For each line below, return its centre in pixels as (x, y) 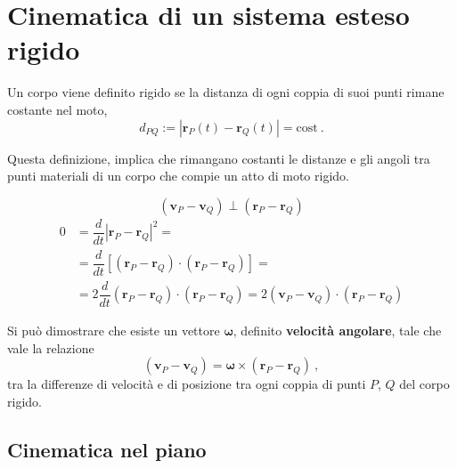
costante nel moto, (57, 109)
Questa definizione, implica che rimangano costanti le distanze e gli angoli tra (219, 158)
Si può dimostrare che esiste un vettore (114, 330)
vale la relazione (51, 347)
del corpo (424, 384)
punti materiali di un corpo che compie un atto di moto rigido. (178, 176)
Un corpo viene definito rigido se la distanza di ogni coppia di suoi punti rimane (226, 92)
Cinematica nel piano (107, 449)
